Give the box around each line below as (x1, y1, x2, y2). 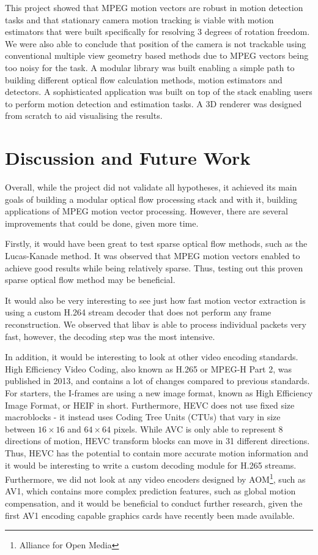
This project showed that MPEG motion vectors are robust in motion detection (5, 1, 303, 13)
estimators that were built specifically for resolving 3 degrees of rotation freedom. (5, 25, 310, 38)
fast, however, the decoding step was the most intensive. (5, 330, 215, 342)
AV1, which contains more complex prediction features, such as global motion (5, 485, 296, 497)
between (5, 422, 35, 435)
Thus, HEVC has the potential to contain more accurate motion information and (5, 446, 308, 459)
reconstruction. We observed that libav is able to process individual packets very (5, 318, 306, 330)
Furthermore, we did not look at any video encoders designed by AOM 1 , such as (5, 471, 306, 485)
